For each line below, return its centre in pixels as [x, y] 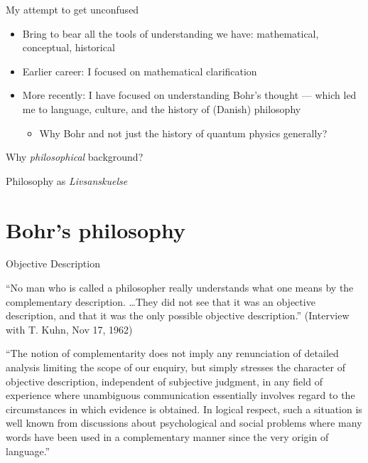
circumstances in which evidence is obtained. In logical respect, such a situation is [184, 409]
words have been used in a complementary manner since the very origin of [167, 437]
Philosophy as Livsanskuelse [67, 180]
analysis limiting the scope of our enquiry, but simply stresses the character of [175, 367]
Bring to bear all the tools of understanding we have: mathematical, [171, 33]
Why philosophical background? [75, 157]
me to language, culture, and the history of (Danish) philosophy [162, 108]
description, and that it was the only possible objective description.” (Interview [178, 315]
